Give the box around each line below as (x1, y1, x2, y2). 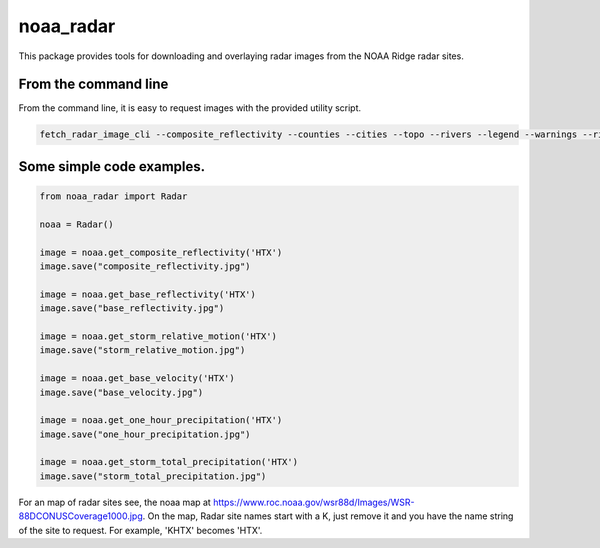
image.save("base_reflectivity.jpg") (39, 303, 225, 314)
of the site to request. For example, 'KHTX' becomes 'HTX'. (18, 524, 263, 536)
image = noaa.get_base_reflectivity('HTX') (39, 288, 257, 300)
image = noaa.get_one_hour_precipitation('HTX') (39, 415, 283, 426)
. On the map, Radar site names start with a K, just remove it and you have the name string (142, 510, 514, 522)
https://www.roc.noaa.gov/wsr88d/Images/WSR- (213, 496, 415, 508)
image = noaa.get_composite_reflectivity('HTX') (39, 246, 283, 258)
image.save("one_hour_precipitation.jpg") (39, 428, 251, 440)
